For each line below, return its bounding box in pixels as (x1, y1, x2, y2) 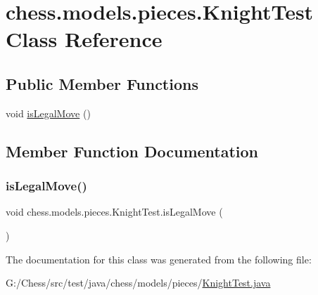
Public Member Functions (6, 72, 198, 94)
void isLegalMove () (6, 105, 91, 120)
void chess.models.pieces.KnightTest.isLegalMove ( (6, 204, 223, 219)
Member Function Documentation (6, 140, 259, 162)
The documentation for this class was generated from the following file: (6, 251, 312, 266)
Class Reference (6, 25, 163, 53)
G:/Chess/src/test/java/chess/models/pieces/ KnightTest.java (6, 275, 271, 290)
